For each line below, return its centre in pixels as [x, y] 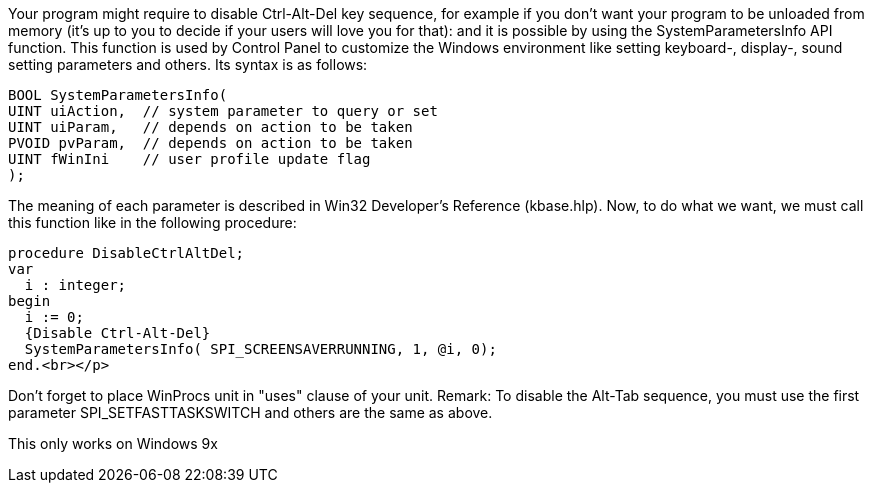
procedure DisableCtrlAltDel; [126, 253]
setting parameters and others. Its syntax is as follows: [188, 64]
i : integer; [75, 285]
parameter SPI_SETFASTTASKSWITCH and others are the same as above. [250, 412]
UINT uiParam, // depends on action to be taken [210, 127]
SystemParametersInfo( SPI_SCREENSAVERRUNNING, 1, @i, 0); [260, 349]
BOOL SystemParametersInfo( [118, 95]
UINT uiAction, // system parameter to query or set [223, 111]
